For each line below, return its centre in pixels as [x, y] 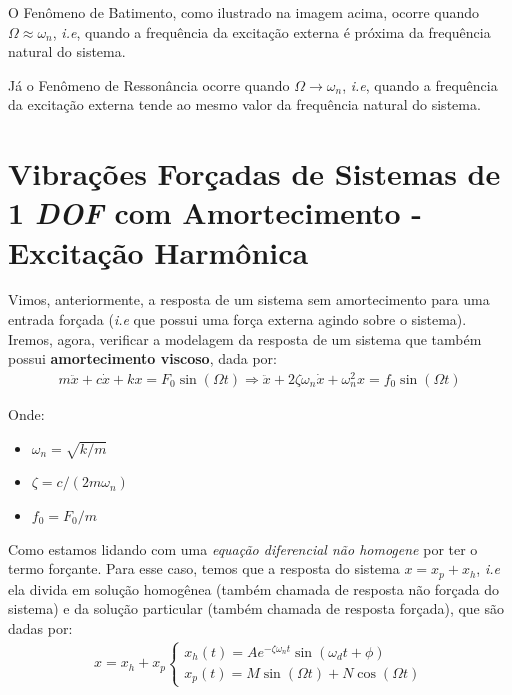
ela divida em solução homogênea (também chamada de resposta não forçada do [254, 588]
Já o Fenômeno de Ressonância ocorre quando [149, 84]
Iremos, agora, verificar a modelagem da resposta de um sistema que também [245, 338]
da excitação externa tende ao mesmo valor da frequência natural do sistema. [244, 104]
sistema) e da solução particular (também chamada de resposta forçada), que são [256, 608]
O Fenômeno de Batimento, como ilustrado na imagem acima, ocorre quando [244, 12]
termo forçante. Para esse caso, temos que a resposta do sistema [204, 568]
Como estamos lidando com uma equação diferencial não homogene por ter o [243, 548]
